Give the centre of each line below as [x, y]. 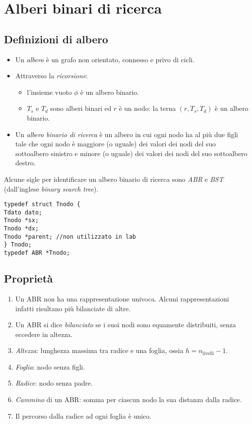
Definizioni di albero [56, 39]
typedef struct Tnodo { [42, 204]
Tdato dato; [23, 212]
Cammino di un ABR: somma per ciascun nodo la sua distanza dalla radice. [128, 399]
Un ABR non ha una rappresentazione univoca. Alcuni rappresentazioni [122, 298]
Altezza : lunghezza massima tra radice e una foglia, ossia [99, 350]
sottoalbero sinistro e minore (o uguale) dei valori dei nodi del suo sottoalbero [131, 153]
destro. [25, 163]
